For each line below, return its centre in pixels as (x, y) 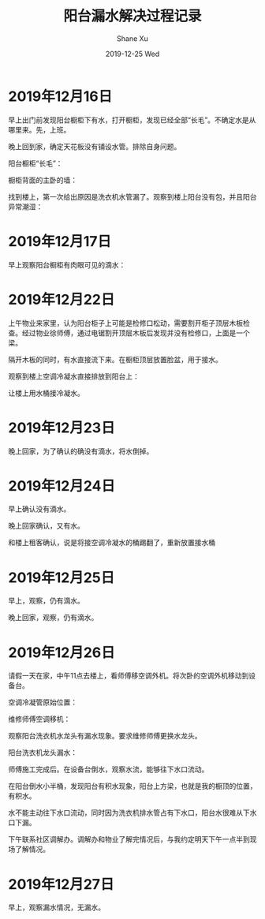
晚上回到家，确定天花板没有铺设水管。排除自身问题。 (95, 146)
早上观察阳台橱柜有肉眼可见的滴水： (67, 264)
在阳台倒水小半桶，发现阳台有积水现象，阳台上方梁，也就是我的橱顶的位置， (132, 786)
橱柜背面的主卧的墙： (43, 180)
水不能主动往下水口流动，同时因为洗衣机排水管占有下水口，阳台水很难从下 (129, 813)
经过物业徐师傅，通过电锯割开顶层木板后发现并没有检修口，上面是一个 (136, 333)
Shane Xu (132, 38)
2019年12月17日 (60, 241)
